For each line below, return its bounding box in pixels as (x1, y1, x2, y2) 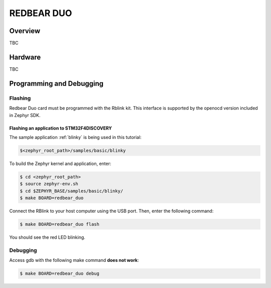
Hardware (9, 53, 41, 61)
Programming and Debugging (9, 79, 104, 88)
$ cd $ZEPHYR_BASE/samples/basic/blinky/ (20, 188, 123, 194)
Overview (9, 27, 41, 35)
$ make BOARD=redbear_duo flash (20, 221, 100, 227)
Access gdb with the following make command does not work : (9, 257, 139, 263)
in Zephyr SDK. (9, 112, 41, 118)
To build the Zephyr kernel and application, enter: (9, 161, 111, 167)
